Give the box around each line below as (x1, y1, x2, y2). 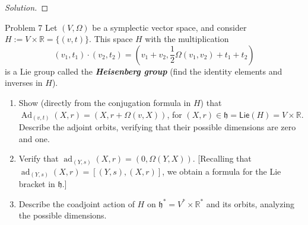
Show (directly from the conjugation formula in (18, 96, 191, 108)
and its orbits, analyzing (206, 197, 295, 210)
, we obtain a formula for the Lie (162, 165, 281, 177)
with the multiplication (145, 33, 229, 45)
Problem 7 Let (5, 21, 58, 33)
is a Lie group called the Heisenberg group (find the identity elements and (5, 65, 282, 77)
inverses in (5, 76, 43, 89)
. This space (89, 33, 133, 45)
